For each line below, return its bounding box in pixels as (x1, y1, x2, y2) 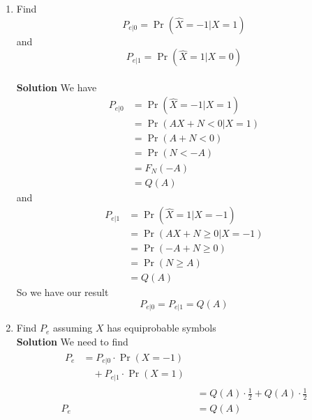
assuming (53, 320, 93, 335)
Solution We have (16, 79, 97, 94)
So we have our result (16, 285, 109, 300)
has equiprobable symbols (107, 320, 216, 335)
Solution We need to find (16, 334, 128, 348)
